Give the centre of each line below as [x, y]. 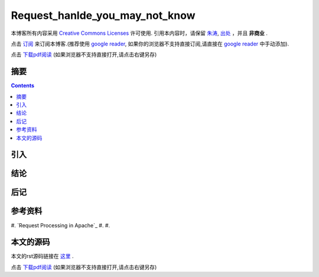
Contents [23, 86]
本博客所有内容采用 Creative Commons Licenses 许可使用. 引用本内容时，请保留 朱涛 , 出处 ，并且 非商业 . [139, 33]
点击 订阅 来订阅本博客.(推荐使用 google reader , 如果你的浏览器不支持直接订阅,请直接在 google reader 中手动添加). [150, 44]
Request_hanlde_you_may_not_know [103, 15]
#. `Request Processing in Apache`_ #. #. [61, 225]
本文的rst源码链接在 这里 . [42, 256]
